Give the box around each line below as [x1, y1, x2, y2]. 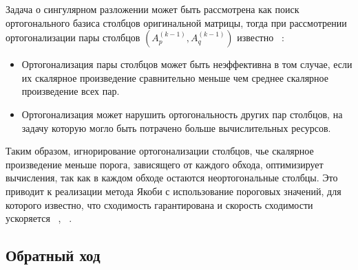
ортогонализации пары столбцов [6, 30, 140, 45]
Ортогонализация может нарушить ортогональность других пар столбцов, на [21, 106, 343, 121]
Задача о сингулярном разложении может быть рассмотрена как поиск [6, 2, 299, 16]
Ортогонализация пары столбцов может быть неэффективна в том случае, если [21, 57, 352, 71]
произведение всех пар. [21, 84, 120, 98]
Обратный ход [6, 245, 101, 266]
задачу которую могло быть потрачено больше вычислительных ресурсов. [21, 120, 331, 135]
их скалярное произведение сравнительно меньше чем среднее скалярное [21, 70, 328, 85]
